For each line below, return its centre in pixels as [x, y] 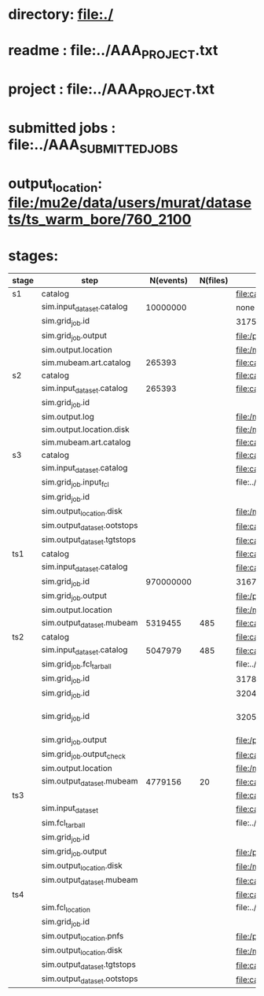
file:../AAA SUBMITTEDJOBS [93, 146]
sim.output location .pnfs [82, 937]
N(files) [214, 281]
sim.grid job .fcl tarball [76, 665]
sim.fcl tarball [63, 823]
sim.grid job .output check [83, 755]
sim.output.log [68, 417]
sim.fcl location [66, 908]
